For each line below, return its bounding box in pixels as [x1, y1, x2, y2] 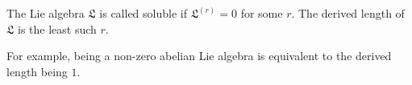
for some [240, 5, 283, 21]
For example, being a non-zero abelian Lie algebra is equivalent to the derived [6, 47, 392, 64]
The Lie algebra [6, 5, 85, 21]
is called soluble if [99, 5, 187, 21]
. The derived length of [291, 5, 405, 21]
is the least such [17, 20, 97, 37]
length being [6, 63, 68, 79]
